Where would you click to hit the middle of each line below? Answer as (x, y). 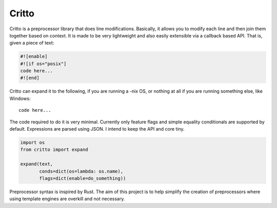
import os (33, 143)
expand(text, (37, 164)
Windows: (20, 98)
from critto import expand (54, 150)
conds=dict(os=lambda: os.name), (81, 171)
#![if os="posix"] (43, 64)
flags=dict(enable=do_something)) (83, 178)
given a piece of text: (32, 43)
